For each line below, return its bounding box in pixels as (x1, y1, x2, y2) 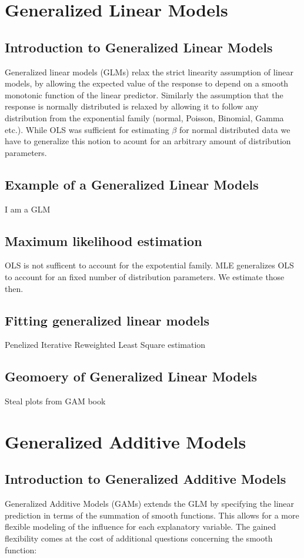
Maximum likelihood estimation (5, 231, 202, 250)
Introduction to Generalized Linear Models (5, 38, 273, 56)
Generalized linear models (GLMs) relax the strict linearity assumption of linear (5, 65, 294, 78)
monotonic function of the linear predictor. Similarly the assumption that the (5, 88, 283, 101)
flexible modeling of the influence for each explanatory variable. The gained (5, 520, 276, 533)
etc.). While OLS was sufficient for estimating (5, 123, 169, 135)
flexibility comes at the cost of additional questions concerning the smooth (5, 532, 273, 544)
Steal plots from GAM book (5, 395, 106, 407)
